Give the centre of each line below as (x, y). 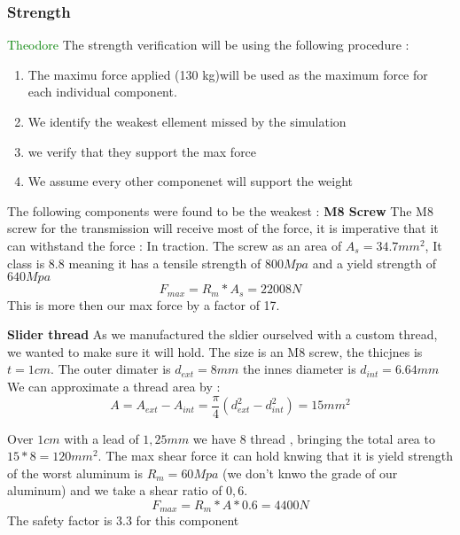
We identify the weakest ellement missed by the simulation (187, 121)
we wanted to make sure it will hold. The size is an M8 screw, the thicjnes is (215, 351)
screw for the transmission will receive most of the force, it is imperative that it (223, 228)
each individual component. (102, 92)
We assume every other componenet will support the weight (191, 181)
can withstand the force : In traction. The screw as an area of (175, 245)
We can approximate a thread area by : (114, 386)
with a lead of (101, 438)
